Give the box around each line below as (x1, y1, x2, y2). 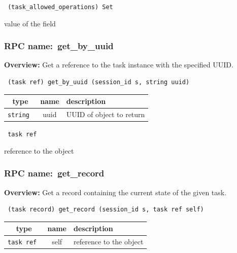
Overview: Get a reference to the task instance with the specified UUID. (4, 59, 233, 70)
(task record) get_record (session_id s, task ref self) (8, 206, 204, 213)
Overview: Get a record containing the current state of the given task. (4, 187, 227, 197)
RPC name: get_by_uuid (4, 40, 114, 52)
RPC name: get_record (4, 167, 105, 179)
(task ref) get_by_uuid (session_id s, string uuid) (8, 79, 190, 86)
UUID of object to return (66, 109, 145, 120)
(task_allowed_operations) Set (8, 4, 113, 11)
